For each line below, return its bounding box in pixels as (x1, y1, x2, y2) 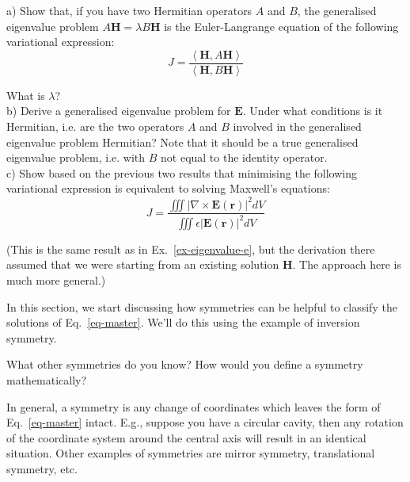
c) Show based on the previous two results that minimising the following (6, 164, 358, 181)
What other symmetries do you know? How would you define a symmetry (6, 356, 363, 373)
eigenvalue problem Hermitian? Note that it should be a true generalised (6, 133, 359, 150)
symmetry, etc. (6, 461, 78, 476)
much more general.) (6, 272, 106, 289)
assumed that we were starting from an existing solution (6, 256, 279, 273)
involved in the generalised (233, 118, 362, 135)
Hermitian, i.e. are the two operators (6, 118, 184, 135)
